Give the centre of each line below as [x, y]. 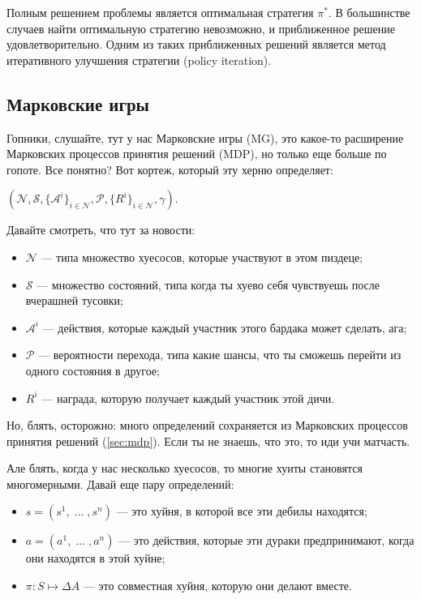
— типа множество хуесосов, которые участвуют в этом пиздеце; [202, 257]
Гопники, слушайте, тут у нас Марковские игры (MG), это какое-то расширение [205, 137]
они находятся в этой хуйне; [95, 558]
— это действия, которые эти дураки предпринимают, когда [266, 540]
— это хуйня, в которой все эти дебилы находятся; [242, 511]
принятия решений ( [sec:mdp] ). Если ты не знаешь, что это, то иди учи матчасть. [208, 441]
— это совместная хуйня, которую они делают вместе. [217, 586]
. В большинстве [369, 12]
